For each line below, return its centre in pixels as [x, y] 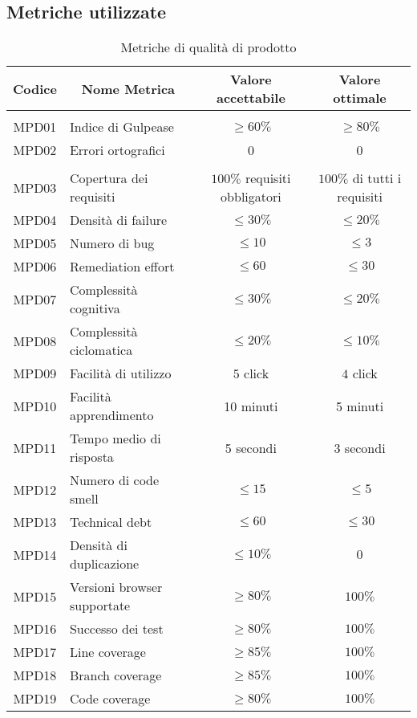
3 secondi [360, 447]
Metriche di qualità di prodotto [208, 47]
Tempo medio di [115, 439]
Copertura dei [109, 178]
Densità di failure [118, 220]
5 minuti [360, 406]
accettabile [251, 98]
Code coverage [110, 699]
